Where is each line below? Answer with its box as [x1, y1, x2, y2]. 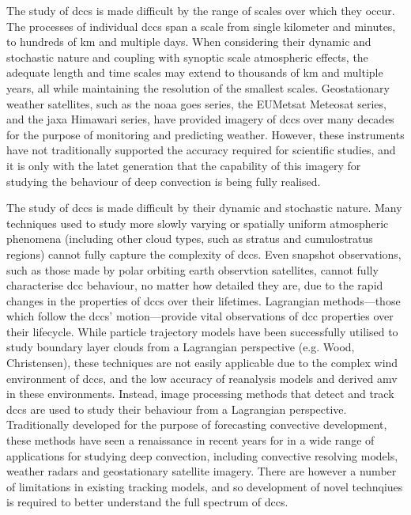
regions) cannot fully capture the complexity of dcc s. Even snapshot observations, [6, 245, 402, 262]
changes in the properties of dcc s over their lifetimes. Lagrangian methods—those [6, 292, 401, 309]
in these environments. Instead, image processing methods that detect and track [6, 385, 394, 402]
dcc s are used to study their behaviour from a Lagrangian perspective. [6, 400, 347, 417]
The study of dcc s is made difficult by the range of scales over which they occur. [6, 2, 395, 18]
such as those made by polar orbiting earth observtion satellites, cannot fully [6, 261, 379, 278]
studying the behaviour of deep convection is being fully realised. [6, 172, 321, 189]
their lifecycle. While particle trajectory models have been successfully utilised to [6, 323, 398, 339]
